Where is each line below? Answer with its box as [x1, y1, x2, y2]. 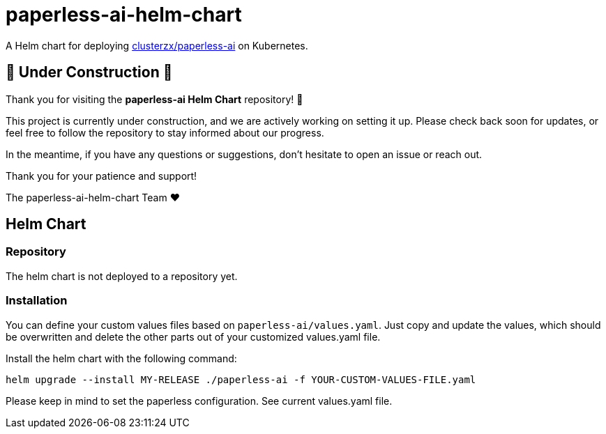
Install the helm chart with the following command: [6, 352, 237, 364]
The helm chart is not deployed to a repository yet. [6, 270, 238, 282]
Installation [6, 293, 68, 308]
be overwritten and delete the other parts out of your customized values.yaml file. [6, 330, 381, 343]
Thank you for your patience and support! [6, 169, 197, 182]
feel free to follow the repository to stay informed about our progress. [6, 126, 324, 139]
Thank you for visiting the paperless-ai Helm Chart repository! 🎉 [6, 93, 303, 105]
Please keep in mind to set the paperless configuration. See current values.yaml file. [6, 394, 393, 407]
